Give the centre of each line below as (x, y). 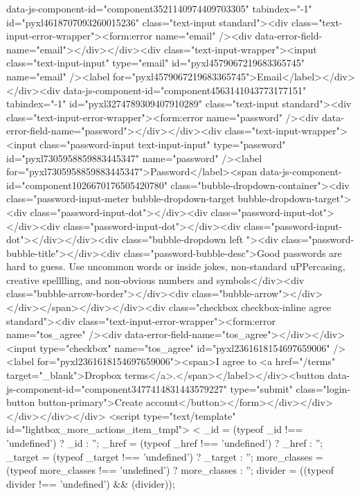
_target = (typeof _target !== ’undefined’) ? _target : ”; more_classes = (165, 456)
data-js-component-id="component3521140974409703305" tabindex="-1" (159, 8)
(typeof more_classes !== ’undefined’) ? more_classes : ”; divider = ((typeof (170, 470)
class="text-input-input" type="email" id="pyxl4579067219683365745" (156, 63)
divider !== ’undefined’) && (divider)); (91, 483)
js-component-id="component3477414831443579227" (117, 388)
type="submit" (261, 388)
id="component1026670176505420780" (87, 185)
